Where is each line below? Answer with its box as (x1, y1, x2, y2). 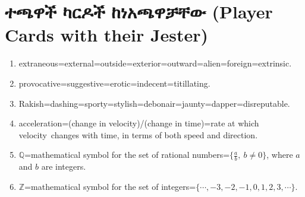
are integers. (41, 160, 86, 173)
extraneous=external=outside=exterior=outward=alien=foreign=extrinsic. (18, 57, 292, 69)
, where (266, 148, 293, 161)
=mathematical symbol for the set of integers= (24, 180, 196, 192)
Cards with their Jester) (5, 23, 209, 47)
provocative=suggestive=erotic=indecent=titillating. (18, 77, 210, 89)
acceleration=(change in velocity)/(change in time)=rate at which (18, 117, 259, 129)
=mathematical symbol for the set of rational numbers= (24, 148, 230, 161)
